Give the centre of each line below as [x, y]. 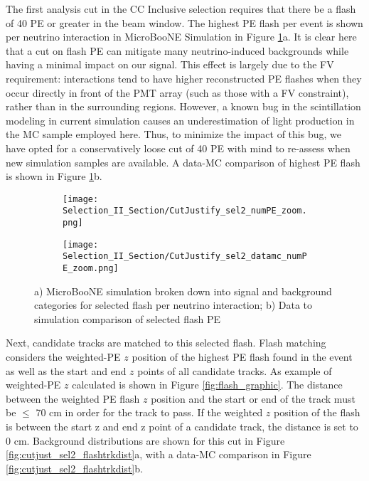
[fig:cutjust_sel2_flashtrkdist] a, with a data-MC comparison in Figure [159, 454]
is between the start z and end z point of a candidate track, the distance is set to [182, 426]
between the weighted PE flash [73, 398]
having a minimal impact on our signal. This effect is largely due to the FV [170, 64]
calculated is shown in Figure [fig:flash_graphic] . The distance [207, 385]
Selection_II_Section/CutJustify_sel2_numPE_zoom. [185, 211]
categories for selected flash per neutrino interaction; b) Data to [173, 305]
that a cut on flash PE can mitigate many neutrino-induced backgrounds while [177, 50]
